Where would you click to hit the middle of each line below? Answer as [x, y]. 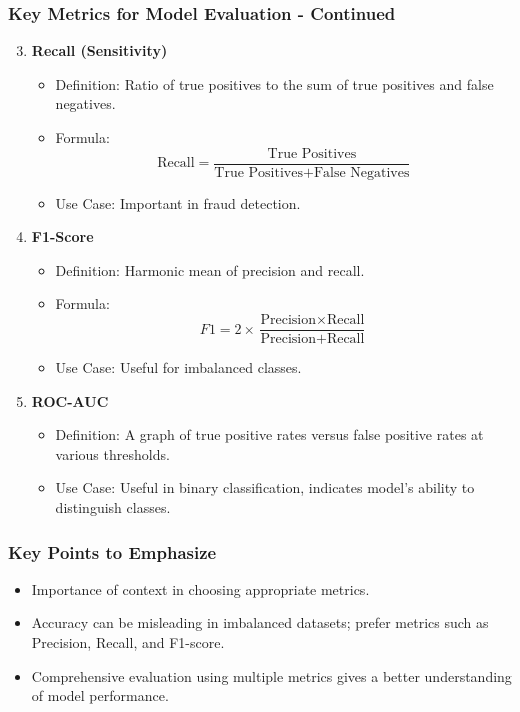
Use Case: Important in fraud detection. [178, 202]
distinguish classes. [113, 507]
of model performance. [100, 695]
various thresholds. [112, 453]
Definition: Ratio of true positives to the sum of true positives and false [274, 83]
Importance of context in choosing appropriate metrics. [200, 588]
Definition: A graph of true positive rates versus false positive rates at [269, 434]
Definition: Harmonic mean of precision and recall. [210, 269]
